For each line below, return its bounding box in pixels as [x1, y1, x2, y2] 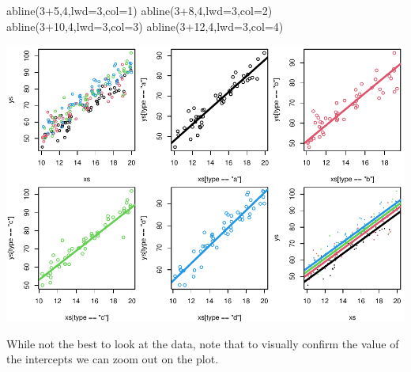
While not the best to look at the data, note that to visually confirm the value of [6, 335, 399, 351]
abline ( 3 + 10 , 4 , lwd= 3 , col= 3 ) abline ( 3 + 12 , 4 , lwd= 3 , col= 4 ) [6, 17, 284, 34]
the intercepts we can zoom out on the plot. [6, 351, 219, 367]
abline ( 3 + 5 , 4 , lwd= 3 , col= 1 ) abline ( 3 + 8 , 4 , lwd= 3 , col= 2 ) [6, 2, 273, 18]
